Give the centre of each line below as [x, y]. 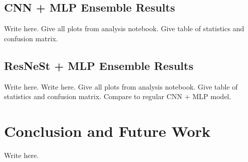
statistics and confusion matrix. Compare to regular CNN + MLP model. [118, 96]
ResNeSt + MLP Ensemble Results [99, 65]
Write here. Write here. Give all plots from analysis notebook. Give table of [121, 86]
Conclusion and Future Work [107, 131]
